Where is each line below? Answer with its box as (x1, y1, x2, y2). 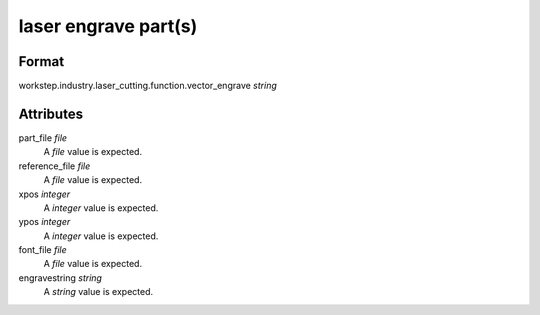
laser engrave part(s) (18, 15, 198, 37)
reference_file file (18, 160, 91, 172)
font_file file (18, 244, 67, 256)
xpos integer (18, 188, 71, 200)
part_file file (18, 131, 68, 144)
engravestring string (18, 271, 102, 284)
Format (18, 53, 65, 70)
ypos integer (18, 216, 71, 228)
